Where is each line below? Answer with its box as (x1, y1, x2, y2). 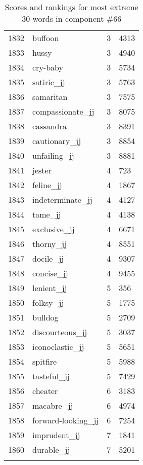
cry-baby (32, 61, 63, 73)
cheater (32, 385, 58, 397)
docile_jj (32, 253, 64, 264)
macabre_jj (32, 400, 73, 411)
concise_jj (32, 267, 68, 279)
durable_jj (32, 444, 70, 455)
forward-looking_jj (32, 414, 99, 426)
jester (32, 164, 52, 176)
